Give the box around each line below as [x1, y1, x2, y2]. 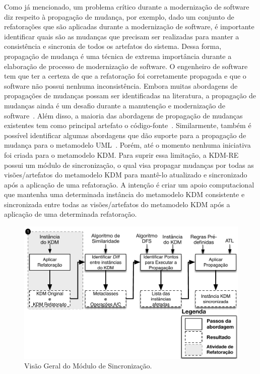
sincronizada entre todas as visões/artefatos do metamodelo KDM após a [4, 199, 230, 209]
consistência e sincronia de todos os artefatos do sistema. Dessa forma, [4, 41, 222, 51]
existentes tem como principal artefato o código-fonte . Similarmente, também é [4, 120, 251, 131]
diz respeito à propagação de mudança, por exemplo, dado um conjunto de [4, 11, 234, 22]
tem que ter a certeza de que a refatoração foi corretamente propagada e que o [4, 71, 246, 81]
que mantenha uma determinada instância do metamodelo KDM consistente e [4, 189, 245, 200]
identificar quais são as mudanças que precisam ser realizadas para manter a [4, 31, 239, 41]
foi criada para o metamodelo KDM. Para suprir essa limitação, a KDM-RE [4, 149, 239, 160]
